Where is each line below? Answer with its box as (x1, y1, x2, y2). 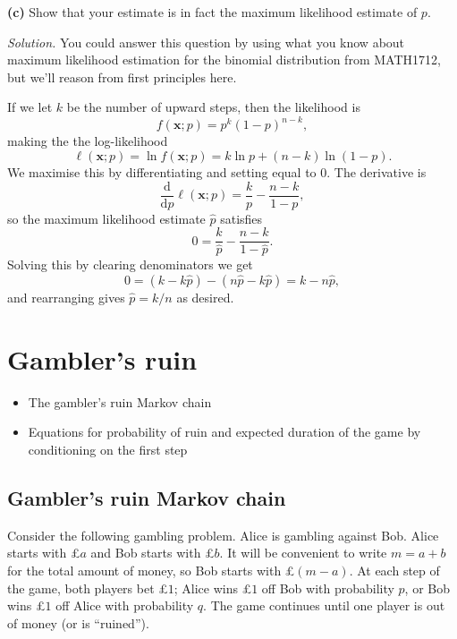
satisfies (220, 209, 263, 227)
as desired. (176, 288, 234, 307)
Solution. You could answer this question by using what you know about (7, 32, 405, 51)
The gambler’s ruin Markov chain (28, 392, 212, 411)
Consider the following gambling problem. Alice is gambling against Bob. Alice (7, 525, 439, 544)
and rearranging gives (7, 288, 125, 307)
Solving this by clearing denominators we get (7, 255, 253, 274)
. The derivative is (326, 163, 427, 182)
